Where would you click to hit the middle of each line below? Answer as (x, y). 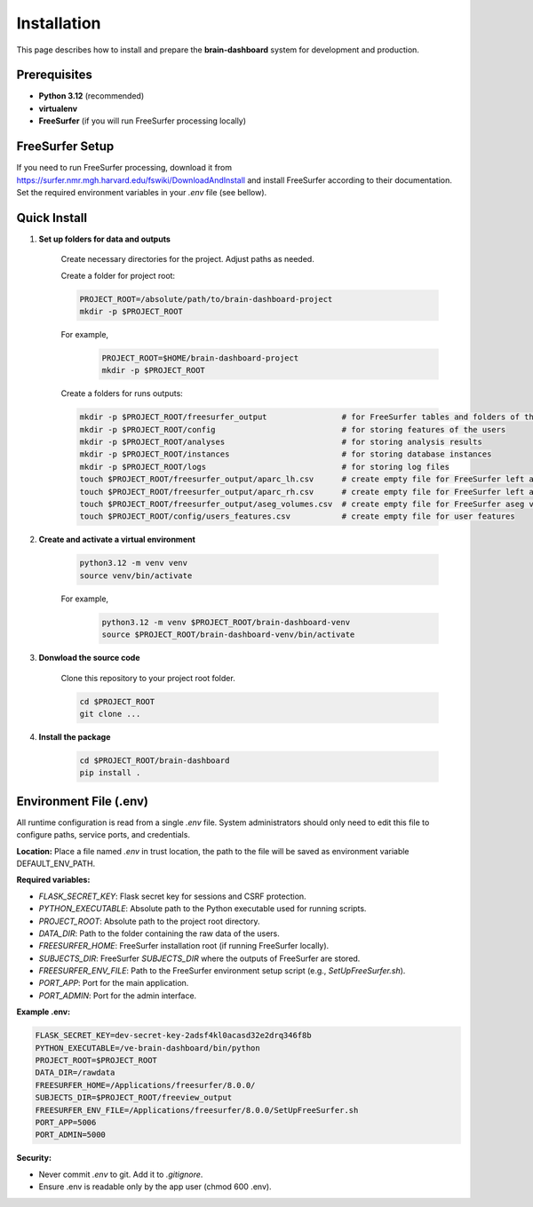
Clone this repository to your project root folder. (148, 678)
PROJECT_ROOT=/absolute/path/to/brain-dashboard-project (206, 299)
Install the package (75, 736)
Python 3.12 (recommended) (91, 96)
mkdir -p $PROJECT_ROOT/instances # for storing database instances (286, 454)
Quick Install (52, 218)
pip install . (110, 773)
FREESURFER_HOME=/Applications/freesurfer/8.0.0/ (145, 1085)
